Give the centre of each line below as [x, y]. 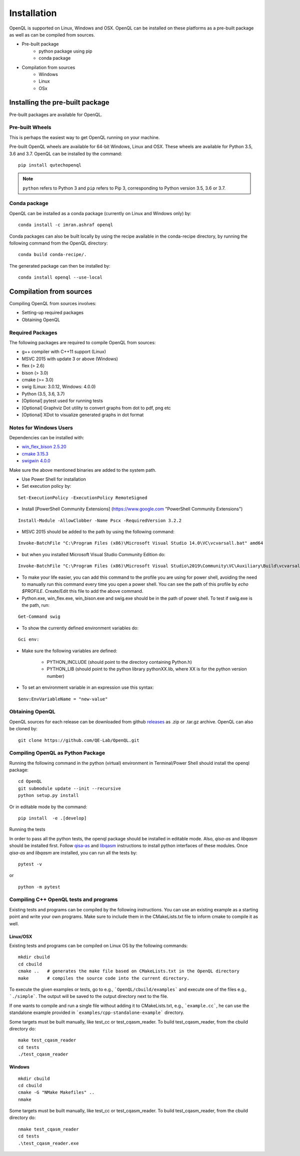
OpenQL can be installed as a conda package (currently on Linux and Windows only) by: [100, 213]
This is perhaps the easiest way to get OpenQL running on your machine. [84, 137]
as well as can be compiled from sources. [52, 35]
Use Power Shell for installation [54, 479]
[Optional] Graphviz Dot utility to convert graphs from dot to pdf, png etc [96, 408]
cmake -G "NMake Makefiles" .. [56, 1092]
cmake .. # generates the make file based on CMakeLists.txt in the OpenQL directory [129, 971]
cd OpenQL [30, 781]
